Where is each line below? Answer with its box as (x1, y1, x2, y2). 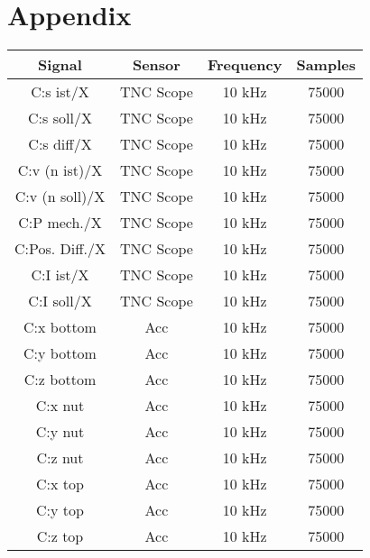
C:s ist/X (31, 81, 89, 103)
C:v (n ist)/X (17, 160, 103, 181)
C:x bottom (23, 316, 97, 338)
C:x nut (35, 395, 85, 416)
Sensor (132, 54, 180, 76)
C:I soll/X (28, 290, 92, 312)
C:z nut (36, 447, 84, 469)
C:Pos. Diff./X (14, 238, 106, 260)
